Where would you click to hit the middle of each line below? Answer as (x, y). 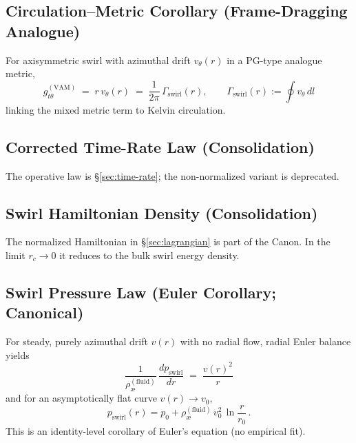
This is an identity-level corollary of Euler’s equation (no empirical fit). (156, 431)
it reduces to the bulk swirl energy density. (149, 255)
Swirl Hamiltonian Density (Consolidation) (162, 213)
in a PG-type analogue (274, 60)
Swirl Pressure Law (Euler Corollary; (141, 292)
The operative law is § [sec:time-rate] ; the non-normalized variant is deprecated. (172, 175)
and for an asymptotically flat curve (81, 398)
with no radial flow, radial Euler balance (265, 341)
